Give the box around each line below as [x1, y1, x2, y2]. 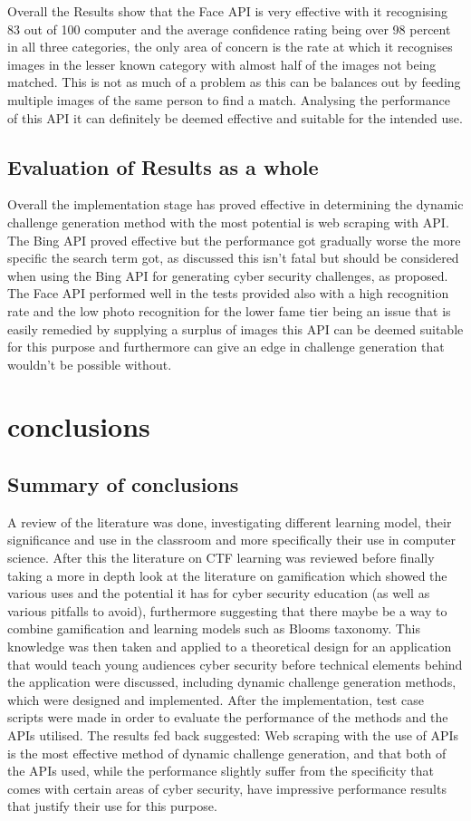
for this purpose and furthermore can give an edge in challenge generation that [7, 337, 445, 356]
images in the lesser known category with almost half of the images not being [7, 54, 437, 73]
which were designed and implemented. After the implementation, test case [7, 690, 424, 709]
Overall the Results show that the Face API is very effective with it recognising [7, 2, 447, 20]
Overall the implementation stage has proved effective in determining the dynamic [7, 195, 464, 214]
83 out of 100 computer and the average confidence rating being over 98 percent [7, 19, 451, 38]
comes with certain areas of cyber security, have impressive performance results [7, 778, 447, 797]
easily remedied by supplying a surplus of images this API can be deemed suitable [7, 319, 464, 338]
